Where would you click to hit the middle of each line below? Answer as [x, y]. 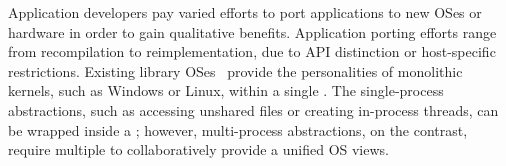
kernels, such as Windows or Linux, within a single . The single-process [226, 90]
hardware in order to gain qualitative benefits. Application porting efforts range [252, 31]
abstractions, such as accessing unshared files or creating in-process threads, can [253, 109]
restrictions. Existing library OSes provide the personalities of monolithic [235, 70]
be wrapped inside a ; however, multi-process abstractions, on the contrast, [238, 129]
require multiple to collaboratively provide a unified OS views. [198, 149]
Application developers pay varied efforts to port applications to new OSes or [245, 12]
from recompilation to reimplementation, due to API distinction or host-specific [252, 51]
